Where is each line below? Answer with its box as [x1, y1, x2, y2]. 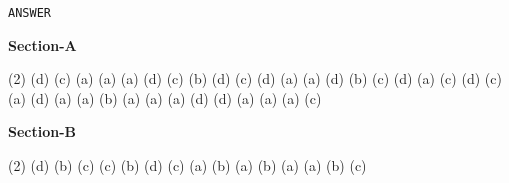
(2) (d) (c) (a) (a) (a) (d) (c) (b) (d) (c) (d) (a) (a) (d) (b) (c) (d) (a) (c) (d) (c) [8, 68, 502, 89]
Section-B [8, 121, 77, 142]
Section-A [8, 34, 77, 55]
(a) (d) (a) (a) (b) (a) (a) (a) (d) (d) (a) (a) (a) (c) [8, 87, 322, 108]
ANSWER [8, 6, 51, 20]
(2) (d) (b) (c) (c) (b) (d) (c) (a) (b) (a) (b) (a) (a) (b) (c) [8, 155, 367, 176]
